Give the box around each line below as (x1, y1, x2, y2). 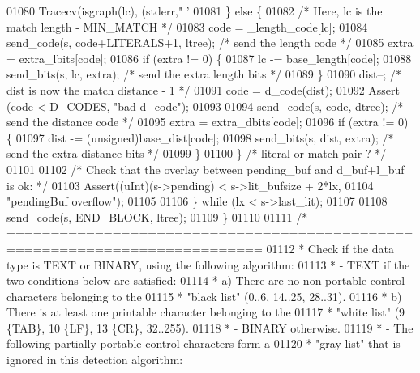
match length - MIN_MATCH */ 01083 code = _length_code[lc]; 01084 (6, 18, 368, 35)
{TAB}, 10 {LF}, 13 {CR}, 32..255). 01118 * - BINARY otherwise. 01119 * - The (6, 319, 414, 336)
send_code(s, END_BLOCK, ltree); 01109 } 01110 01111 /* (6, 208, 308, 225)
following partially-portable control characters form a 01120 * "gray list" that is (6, 335, 401, 352)
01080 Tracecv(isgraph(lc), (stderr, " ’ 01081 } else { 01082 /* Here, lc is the (6, 2, 383, 19)
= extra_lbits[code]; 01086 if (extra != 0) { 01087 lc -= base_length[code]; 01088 (6, 49, 412, 66)
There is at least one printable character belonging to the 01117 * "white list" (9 (6, 303, 405, 320)
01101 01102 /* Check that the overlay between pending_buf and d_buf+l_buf (6, 160, 405, 177)
